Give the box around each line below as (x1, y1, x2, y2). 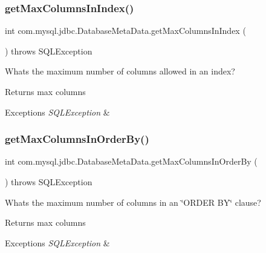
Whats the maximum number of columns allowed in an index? (5, 65, 235, 77)
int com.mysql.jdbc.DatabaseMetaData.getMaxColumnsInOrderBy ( (5, 155, 258, 168)
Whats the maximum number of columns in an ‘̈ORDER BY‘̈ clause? (5, 195, 261, 208)
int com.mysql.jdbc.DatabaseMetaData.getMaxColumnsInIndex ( (5, 24, 246, 37)
